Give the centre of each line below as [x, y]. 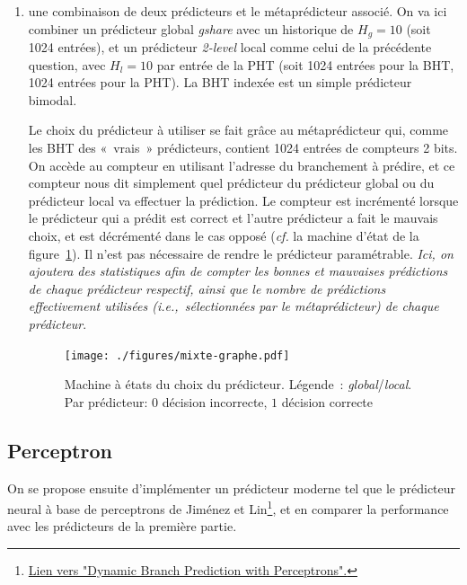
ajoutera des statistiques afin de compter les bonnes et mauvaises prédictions [238, 271]
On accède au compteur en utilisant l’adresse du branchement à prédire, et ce [242, 165]
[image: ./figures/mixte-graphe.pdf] [177, 355]
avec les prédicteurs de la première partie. [122, 526]
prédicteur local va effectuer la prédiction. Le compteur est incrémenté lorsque [243, 200]
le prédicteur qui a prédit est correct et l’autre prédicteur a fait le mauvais [233, 218]
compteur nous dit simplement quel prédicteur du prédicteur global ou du [231, 183]
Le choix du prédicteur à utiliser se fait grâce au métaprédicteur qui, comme [238, 130]
